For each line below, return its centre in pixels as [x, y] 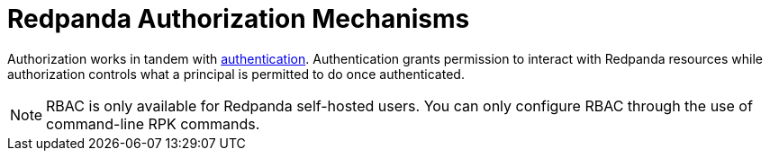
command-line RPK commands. [153, 123]
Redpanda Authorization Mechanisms [239, 19]
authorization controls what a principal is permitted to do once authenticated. [236, 74]
